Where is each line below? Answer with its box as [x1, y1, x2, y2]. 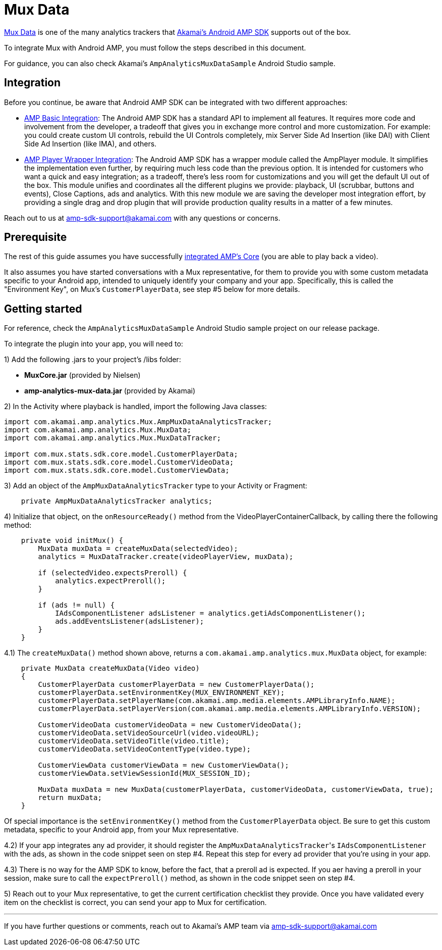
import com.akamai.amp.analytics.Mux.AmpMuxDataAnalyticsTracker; [4, 418, 272, 426]
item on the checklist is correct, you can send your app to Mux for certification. [4, 898, 267, 907]
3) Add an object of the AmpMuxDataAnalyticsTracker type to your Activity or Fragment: [4, 481, 307, 490]
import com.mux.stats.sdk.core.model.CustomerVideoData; [4, 458, 234, 467]
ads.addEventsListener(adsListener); [55, 617, 204, 626]
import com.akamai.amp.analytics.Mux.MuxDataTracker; [4, 434, 221, 442]
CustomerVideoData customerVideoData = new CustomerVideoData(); [38, 721, 302, 729]
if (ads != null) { [38, 601, 115, 610]
